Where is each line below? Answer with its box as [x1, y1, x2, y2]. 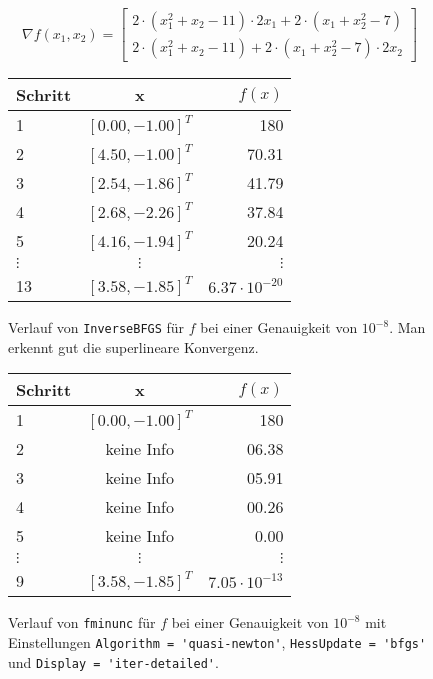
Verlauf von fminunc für [8, 612, 156, 633]
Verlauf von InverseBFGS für [8, 317, 185, 338]
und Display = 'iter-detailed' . [8, 651, 219, 672]
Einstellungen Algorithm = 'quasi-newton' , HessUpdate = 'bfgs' [8, 631, 427, 652]
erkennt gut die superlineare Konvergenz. [8, 336, 259, 357]
